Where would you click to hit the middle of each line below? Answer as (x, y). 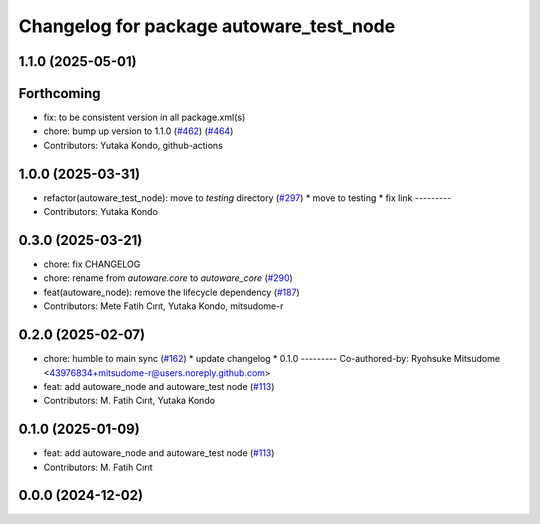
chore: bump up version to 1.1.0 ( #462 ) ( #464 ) (138, 131)
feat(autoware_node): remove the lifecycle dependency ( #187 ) (171, 292)
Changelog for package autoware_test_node (207, 26)
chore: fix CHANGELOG (92, 264)
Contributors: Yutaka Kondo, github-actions (133, 145)
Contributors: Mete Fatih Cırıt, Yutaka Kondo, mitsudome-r (163, 306)
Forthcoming (59, 93)
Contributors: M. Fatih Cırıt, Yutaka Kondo (129, 401)
